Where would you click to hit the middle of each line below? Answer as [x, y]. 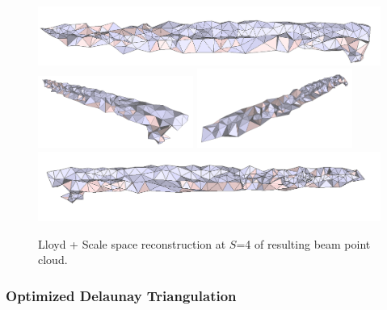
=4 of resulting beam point [303, 243]
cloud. [53, 260]
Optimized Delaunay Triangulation [121, 295]
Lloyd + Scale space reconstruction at [132, 243]
